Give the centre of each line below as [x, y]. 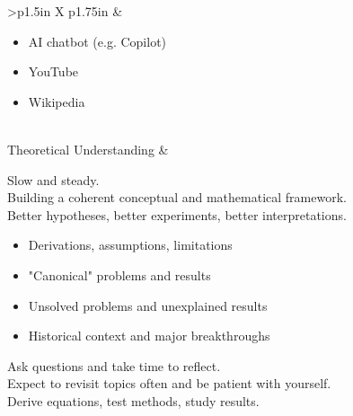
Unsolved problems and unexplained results [148, 305]
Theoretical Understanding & [88, 149]
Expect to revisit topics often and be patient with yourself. [169, 383]
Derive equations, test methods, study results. [133, 400]
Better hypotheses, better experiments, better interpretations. [177, 214]
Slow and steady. [53, 179]
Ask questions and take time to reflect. [114, 365]
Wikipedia [57, 101]
